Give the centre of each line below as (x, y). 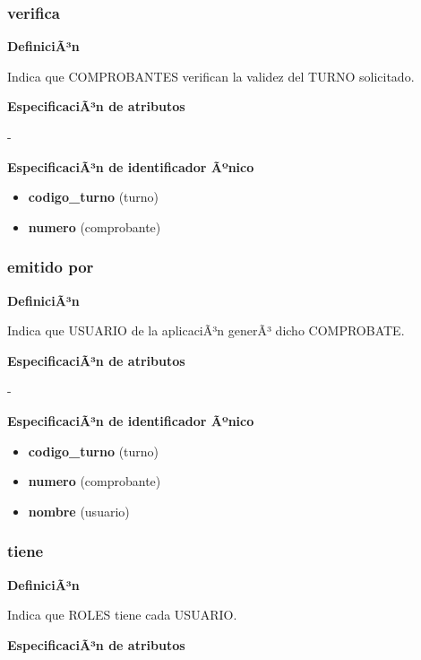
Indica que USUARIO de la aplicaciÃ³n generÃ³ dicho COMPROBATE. (206, 330)
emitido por (51, 267)
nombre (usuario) (79, 511)
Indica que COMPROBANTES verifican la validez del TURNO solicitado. (211, 76)
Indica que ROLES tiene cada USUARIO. (122, 615)
